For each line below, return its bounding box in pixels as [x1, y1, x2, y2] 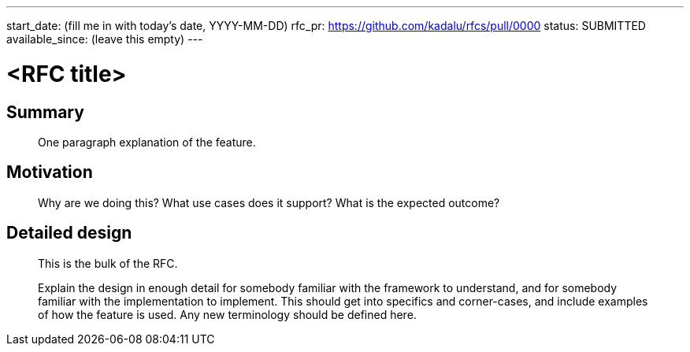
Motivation [6, 162, 93, 183]
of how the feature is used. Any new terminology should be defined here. [38, 307, 417, 321]
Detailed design [6, 223, 132, 243]
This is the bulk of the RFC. [38, 256, 178, 270]
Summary [6, 102, 84, 122]
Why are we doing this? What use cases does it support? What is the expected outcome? [38, 195, 500, 209]
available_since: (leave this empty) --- [6, 32, 203, 46]
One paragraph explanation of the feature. [38, 135, 256, 149]
